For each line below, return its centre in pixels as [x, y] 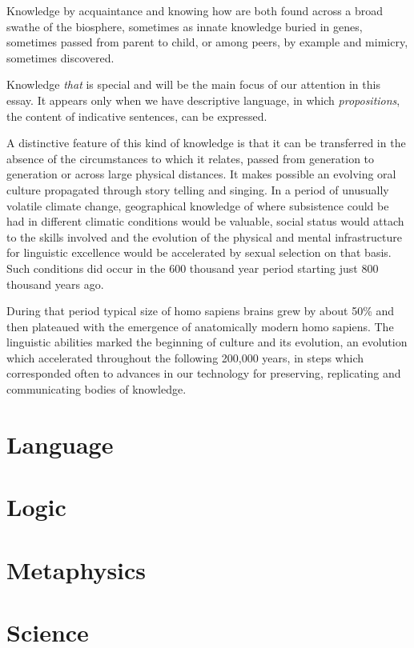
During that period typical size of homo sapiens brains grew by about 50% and [201, 311]
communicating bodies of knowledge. [96, 389]
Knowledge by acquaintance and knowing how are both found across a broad [195, 10]
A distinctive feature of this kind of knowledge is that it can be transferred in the [206, 143]
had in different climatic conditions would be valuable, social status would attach [205, 221]
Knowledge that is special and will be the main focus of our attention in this [193, 84]
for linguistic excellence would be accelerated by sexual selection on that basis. [199, 252]
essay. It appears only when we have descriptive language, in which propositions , [203, 100]
